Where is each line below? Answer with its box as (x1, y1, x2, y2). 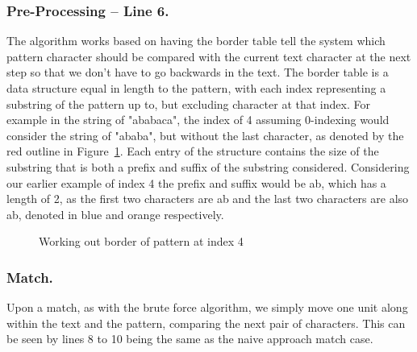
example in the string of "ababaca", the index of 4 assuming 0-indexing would (6, 111, 390, 128)
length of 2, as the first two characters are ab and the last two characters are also (6, 190, 409, 207)
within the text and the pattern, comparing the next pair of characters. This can (6, 314, 406, 331)
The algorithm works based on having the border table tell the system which (6, 32, 386, 49)
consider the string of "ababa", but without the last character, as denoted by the (6, 126, 404, 143)
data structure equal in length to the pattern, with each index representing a (6, 80, 386, 96)
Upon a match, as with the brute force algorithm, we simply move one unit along (6, 299, 408, 316)
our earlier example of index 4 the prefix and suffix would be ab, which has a (6, 174, 386, 191)
